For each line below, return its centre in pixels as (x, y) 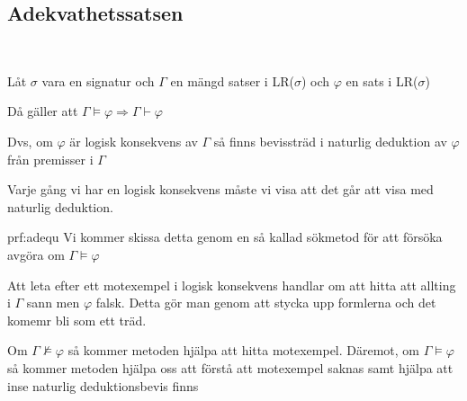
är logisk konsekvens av (134, 141)
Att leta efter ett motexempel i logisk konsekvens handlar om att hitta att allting (232, 285)
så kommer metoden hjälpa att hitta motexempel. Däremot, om (244, 350)
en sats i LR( (382, 80)
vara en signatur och (98, 80)
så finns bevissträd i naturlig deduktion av (330, 141)
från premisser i (50, 159)
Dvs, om (30, 141)
